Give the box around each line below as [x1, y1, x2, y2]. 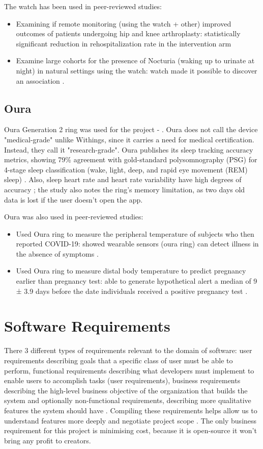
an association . [16, 75, 65, 86]
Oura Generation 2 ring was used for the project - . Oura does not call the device [4, 124, 258, 135]
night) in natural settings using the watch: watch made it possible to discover [16, 65, 257, 76]
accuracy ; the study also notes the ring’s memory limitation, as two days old [4, 184, 245, 194]
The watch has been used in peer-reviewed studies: [4, 1, 162, 11]
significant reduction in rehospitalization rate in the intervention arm [16, 38, 231, 48]
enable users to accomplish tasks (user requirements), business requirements [4, 375, 241, 386]
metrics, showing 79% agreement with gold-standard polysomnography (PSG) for [4, 154, 257, 165]
